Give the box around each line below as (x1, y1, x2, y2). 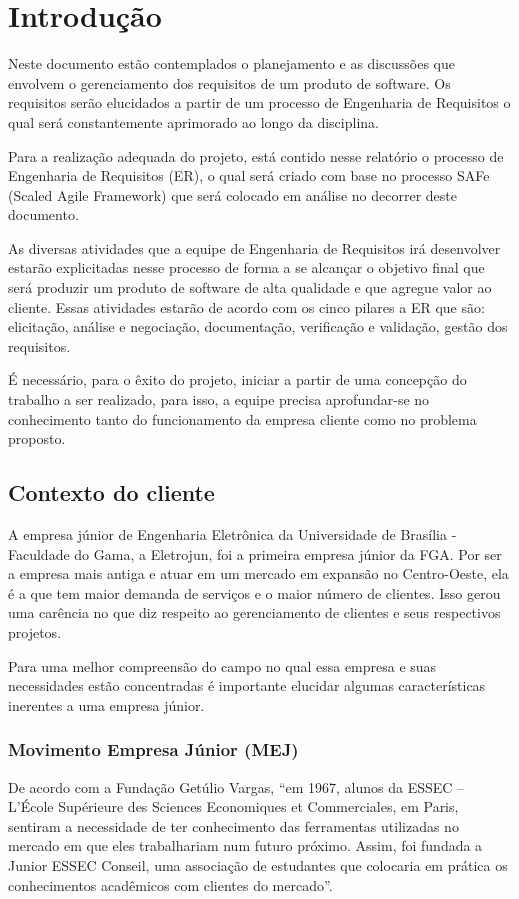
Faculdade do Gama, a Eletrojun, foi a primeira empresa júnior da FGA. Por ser (8, 543, 502, 564)
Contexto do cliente (8, 477, 215, 508)
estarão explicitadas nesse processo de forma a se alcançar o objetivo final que (8, 257, 485, 278)
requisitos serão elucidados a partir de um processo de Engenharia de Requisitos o (8, 92, 511, 113)
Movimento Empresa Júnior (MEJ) (8, 737, 299, 762)
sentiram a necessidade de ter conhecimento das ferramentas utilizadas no (8, 815, 459, 836)
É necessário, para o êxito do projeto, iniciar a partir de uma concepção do (8, 369, 467, 390)
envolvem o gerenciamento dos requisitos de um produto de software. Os (8, 72, 451, 93)
